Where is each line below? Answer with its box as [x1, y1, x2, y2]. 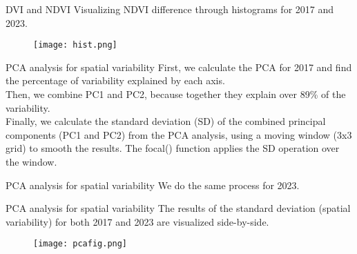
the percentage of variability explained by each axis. [6, 73, 225, 88]
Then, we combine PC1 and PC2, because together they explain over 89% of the [6, 87, 346, 101]
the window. [6, 155, 57, 168]
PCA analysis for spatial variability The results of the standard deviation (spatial [6, 201, 351, 215]
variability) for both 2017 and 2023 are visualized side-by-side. [6, 214, 269, 228]
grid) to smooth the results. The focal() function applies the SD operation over [6, 141, 340, 155]
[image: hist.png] [33, 40, 117, 50]
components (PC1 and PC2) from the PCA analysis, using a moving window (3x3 [6, 127, 352, 141]
